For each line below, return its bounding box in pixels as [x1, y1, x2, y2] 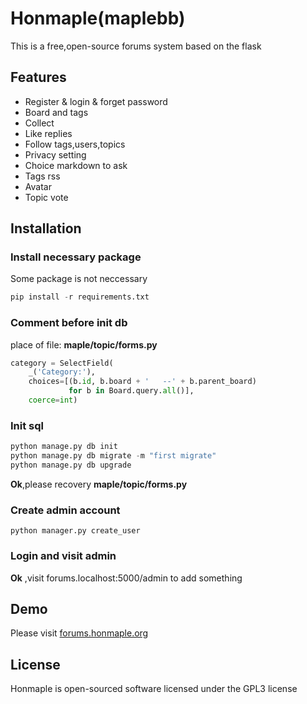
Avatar [24, 180, 52, 192]
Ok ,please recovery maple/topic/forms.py [10, 478, 188, 490]
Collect [24, 117, 55, 129]
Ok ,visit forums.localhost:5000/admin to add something [10, 572, 243, 584]
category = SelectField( [10, 358, 114, 368]
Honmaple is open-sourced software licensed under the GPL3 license [10, 683, 298, 695]
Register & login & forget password [24, 95, 168, 107]
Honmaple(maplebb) [10, 7, 186, 30]
